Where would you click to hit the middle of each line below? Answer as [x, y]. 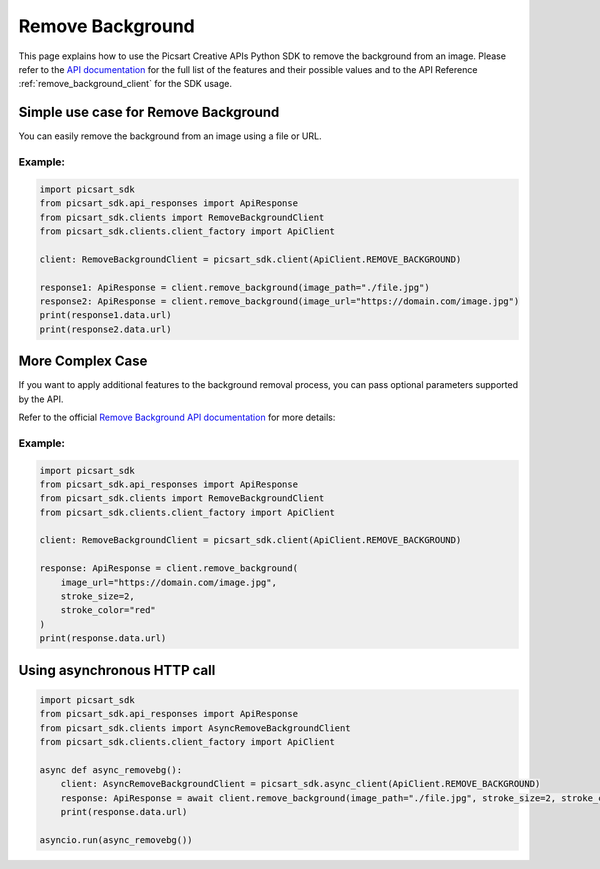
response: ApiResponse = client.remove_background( [169, 568]
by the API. [41, 399]
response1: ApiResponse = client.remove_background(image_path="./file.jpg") [234, 287]
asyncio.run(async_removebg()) [116, 839]
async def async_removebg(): [111, 769]
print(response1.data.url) [105, 315]
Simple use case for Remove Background [149, 112]
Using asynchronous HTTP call [117, 670]
